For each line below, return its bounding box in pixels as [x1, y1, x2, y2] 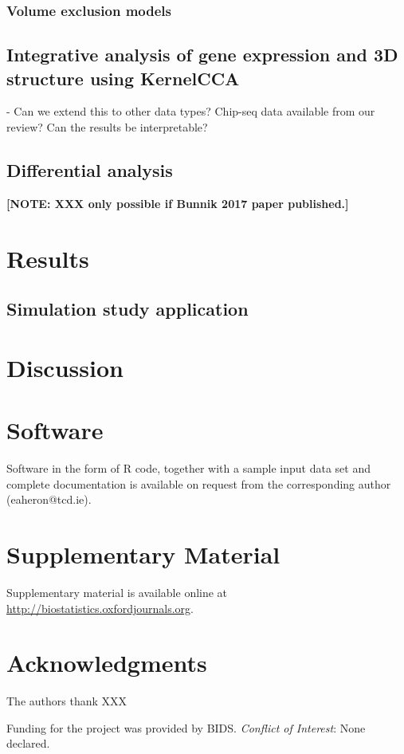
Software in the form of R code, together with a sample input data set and [6, 460, 371, 477]
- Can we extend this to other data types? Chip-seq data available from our [6, 103, 375, 120]
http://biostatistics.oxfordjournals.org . [6, 599, 194, 616]
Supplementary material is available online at [6, 583, 228, 600]
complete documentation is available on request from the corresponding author [6, 475, 391, 492]
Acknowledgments [6, 646, 207, 679]
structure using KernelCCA [6, 65, 240, 90]
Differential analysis [6, 158, 173, 183]
